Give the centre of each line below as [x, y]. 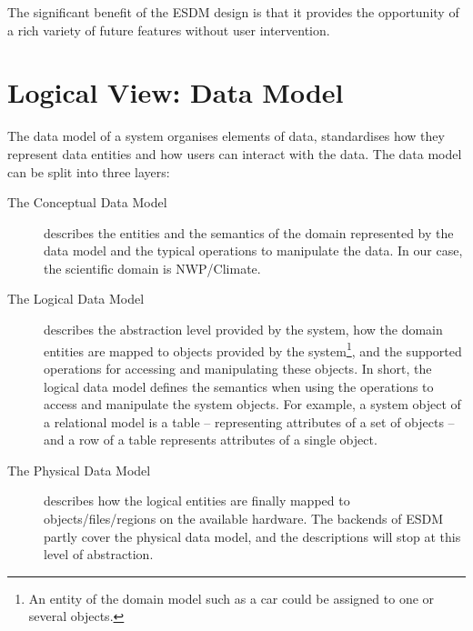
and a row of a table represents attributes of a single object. [211, 440]
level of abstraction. [99, 554]
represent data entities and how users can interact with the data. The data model [235, 153]
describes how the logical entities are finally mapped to [197, 501]
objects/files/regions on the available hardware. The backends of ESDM [244, 519]
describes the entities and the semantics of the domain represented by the [249, 232]
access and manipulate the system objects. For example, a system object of [252, 404]
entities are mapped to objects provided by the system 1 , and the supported [253, 349]
